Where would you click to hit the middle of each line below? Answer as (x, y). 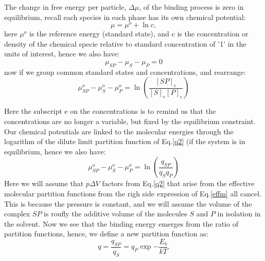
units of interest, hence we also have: (62, 54)
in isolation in (239, 214)
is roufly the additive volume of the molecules (116, 214)
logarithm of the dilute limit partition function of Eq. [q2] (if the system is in (125, 141)
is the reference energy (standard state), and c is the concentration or (139, 34)
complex (17, 214)
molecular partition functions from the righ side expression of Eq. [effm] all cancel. (133, 193)
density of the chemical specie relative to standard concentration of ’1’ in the (125, 43)
